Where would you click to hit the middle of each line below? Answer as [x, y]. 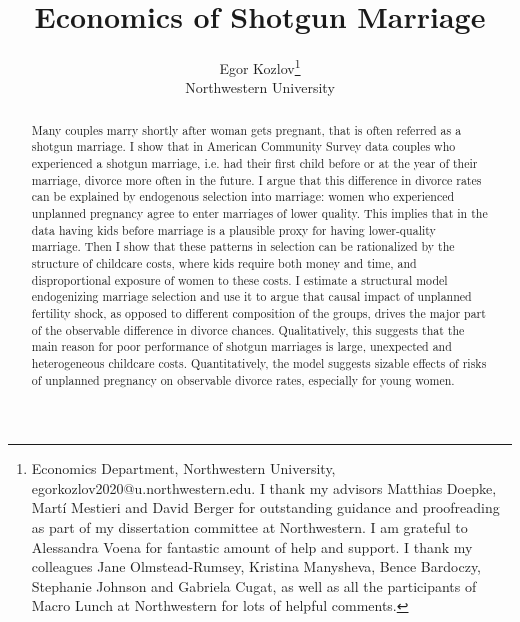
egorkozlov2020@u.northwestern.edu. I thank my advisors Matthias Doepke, [264, 487]
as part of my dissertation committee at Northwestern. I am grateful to [249, 527]
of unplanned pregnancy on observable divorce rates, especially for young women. [243, 379]
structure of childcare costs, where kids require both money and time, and [224, 263]
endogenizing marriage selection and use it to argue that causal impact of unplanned [251, 296]
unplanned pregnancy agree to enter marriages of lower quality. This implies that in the [259, 213]
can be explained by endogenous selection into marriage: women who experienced [243, 196]
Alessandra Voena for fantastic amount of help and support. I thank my [252, 546]
